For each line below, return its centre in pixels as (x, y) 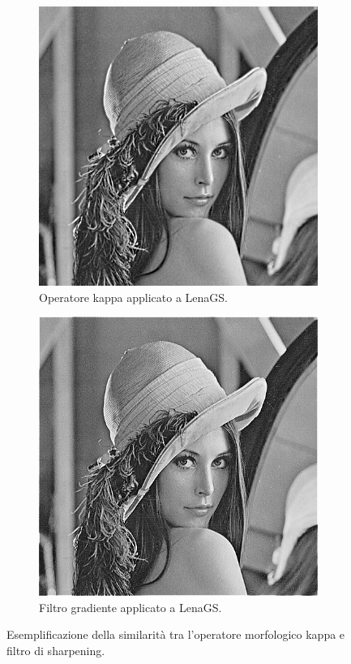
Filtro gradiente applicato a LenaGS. (131, 607)
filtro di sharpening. (56, 650)
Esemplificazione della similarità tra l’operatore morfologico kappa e (176, 634)
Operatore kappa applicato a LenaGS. (133, 297)
